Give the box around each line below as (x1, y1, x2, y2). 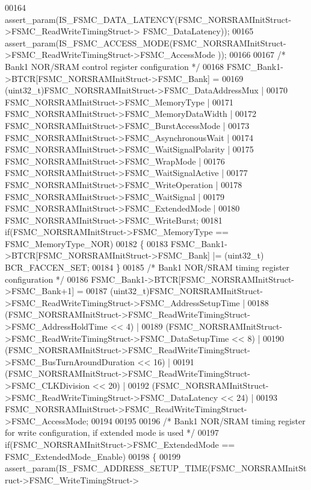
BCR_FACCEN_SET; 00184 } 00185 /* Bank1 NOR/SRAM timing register (5, 261, 290, 274)
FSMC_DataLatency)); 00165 (143, 25, 254, 37)
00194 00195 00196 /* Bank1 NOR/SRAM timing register (91, 414, 306, 427)
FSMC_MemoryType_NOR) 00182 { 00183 (5, 237, 168, 250)
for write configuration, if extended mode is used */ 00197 (5, 426, 219, 439)
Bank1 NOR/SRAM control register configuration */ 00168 (5, 60, 224, 72)
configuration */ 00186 (5, 272, 88, 285)
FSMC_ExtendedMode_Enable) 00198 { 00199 (5, 450, 180, 462)
